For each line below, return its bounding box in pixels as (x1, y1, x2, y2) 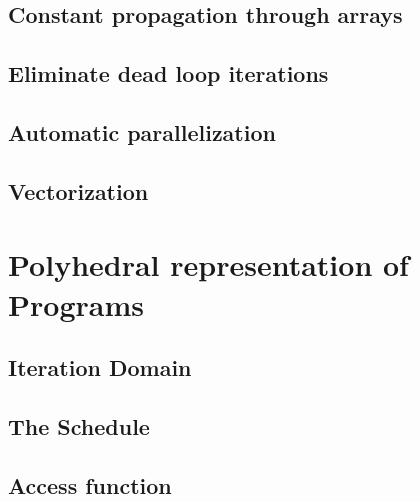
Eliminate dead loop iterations (8, 58, 329, 89)
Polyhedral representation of (8, 244, 409, 285)
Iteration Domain (8, 352, 192, 383)
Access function (8, 469, 172, 500)
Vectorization (8, 175, 149, 206)
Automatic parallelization (8, 116, 276, 147)
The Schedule (8, 410, 150, 441)
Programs (8, 283, 144, 324)
